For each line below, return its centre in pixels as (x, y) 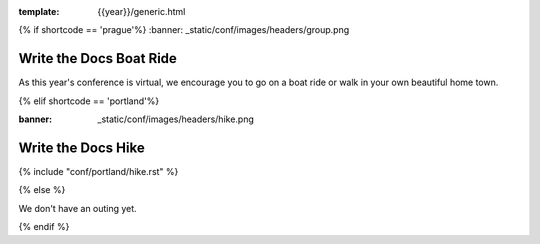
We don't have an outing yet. (77, 208)
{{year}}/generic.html (141, 11)
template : (39, 11)
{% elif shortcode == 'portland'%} (89, 101)
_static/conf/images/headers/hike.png (176, 119)
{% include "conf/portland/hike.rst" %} (98, 171)
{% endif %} (44, 227)
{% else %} (42, 190)
